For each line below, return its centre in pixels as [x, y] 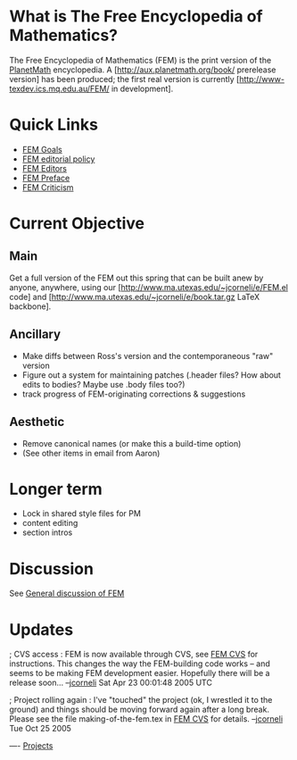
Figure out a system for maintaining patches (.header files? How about [151, 375]
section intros [47, 532]
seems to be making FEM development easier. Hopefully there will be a [140, 673]
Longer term [56, 489]
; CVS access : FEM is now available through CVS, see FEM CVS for [134, 655]
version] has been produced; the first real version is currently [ [124, 79]
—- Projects [31, 746]
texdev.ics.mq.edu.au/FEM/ [59, 88]
